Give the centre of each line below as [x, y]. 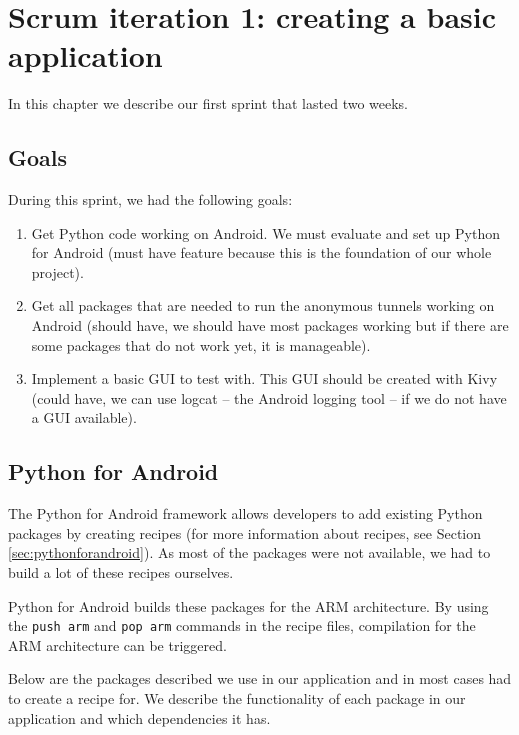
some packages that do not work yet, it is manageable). [201, 344]
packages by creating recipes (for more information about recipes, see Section [245, 532]
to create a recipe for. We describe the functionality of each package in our [237, 698]
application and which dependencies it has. [139, 717]
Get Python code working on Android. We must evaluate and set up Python [265, 232]
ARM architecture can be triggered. [117, 644]
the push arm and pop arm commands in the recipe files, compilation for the [242, 625]
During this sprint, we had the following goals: [150, 199]
